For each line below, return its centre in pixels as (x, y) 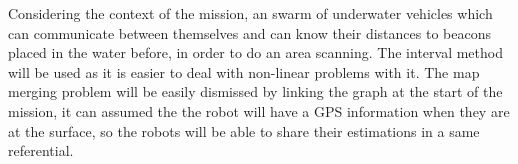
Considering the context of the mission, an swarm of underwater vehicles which (250, 13)
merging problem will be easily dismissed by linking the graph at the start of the (255, 91)
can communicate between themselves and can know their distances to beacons (249, 32)
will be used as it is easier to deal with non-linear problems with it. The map (244, 71)
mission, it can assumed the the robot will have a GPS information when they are (259, 110)
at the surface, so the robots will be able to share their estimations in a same (244, 130)
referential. (41, 150)
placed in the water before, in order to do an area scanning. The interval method (255, 52)
